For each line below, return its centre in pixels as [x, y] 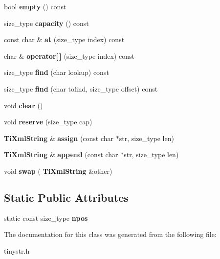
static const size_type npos [46, 218]
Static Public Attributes [66, 197]
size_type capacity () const [46, 23]
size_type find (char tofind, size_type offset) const [81, 88]
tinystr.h [17, 250]
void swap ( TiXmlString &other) [58, 171]
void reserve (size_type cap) [48, 122]
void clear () [23, 105]
